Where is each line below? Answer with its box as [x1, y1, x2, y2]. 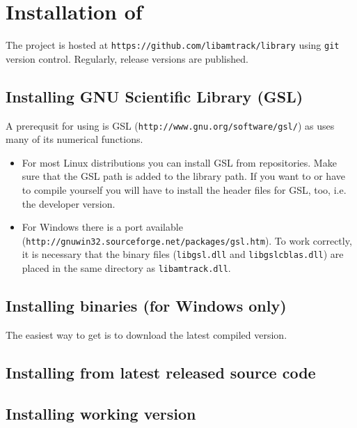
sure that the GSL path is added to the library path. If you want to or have [22, 169, 345, 183]
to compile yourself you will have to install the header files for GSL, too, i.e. [22, 183, 347, 197]
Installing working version [6, 402, 196, 424]
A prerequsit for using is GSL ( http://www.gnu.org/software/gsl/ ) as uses [6, 118, 335, 132]
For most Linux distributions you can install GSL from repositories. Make [22, 155, 337, 169]
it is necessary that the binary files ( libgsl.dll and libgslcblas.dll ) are [22, 247, 344, 261]
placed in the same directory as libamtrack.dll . [22, 261, 231, 275]
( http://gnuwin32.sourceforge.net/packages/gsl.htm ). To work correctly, [22, 233, 352, 247]
